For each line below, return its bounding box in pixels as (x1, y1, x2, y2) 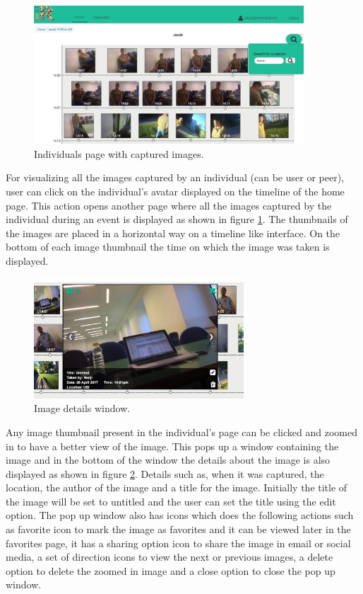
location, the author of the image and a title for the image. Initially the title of (6, 480, 347, 495)
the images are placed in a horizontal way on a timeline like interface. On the (6, 225, 340, 240)
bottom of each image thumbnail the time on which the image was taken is (6, 239, 330, 254)
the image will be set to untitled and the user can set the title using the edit (6, 493, 336, 508)
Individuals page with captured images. (34, 146, 204, 161)
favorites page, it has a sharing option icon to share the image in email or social (6, 535, 351, 550)
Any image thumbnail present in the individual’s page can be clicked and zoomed (6, 424, 357, 439)
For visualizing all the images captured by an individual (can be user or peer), (6, 170, 344, 185)
